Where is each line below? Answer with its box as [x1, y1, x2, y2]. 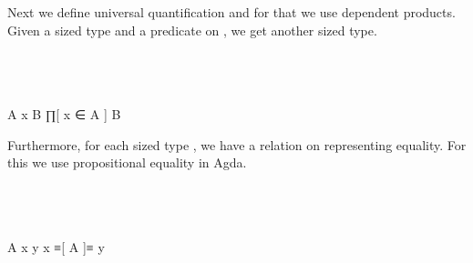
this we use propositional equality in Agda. [7, 153, 247, 172]
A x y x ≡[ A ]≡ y [7, 237, 105, 256]
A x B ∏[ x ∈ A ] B [7, 104, 121, 123]
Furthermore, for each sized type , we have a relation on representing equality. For [7, 135, 467, 154]
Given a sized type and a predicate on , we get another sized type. [7, 20, 377, 39]
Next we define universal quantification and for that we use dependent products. [7, 3, 456, 21]
